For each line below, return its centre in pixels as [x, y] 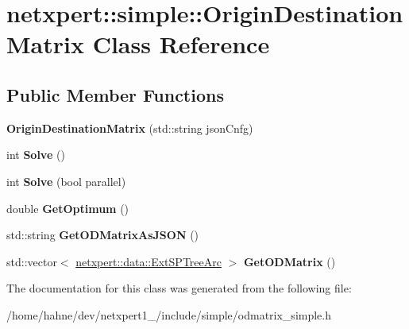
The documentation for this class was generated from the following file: [179, 288]
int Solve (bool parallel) [66, 181]
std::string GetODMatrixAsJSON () [103, 235]
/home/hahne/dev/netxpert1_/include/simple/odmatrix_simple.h [169, 314]
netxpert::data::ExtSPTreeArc [149, 261]
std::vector [32, 261]
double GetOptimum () [68, 208]
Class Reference [181, 44]
